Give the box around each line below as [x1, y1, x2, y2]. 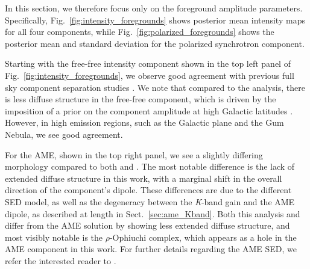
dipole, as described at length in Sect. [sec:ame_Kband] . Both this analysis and [5, 207, 300, 220]
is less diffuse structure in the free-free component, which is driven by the [5, 93, 276, 105]
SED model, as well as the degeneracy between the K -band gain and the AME [5, 195, 295, 208]
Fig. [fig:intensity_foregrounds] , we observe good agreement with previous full [5, 69, 294, 81]
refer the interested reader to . [5, 254, 116, 267]
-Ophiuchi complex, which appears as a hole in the [109, 230, 297, 243]
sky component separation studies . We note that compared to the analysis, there [5, 81, 305, 93]
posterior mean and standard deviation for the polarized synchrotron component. [5, 37, 305, 49]
